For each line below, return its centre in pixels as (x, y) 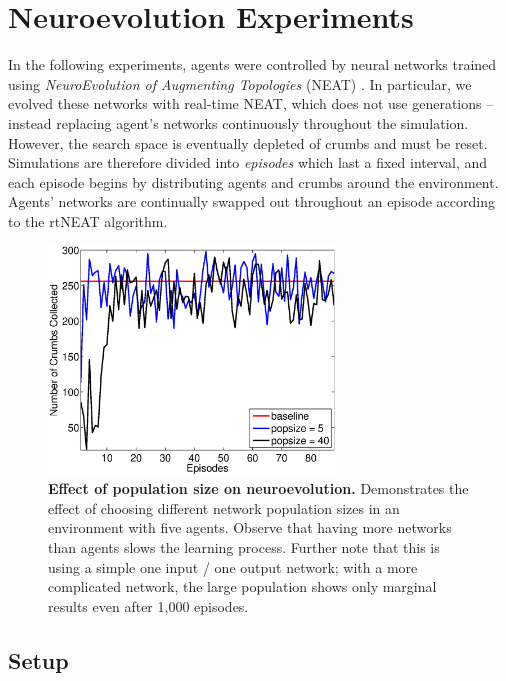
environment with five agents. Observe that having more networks (250, 527)
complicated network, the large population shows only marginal (242, 586)
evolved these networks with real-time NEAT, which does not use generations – (251, 103)
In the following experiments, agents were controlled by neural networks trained (252, 64)
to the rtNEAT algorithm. (88, 220)
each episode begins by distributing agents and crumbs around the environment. (253, 181)
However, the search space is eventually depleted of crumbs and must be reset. (248, 142)
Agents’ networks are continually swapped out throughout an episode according (251, 201)
